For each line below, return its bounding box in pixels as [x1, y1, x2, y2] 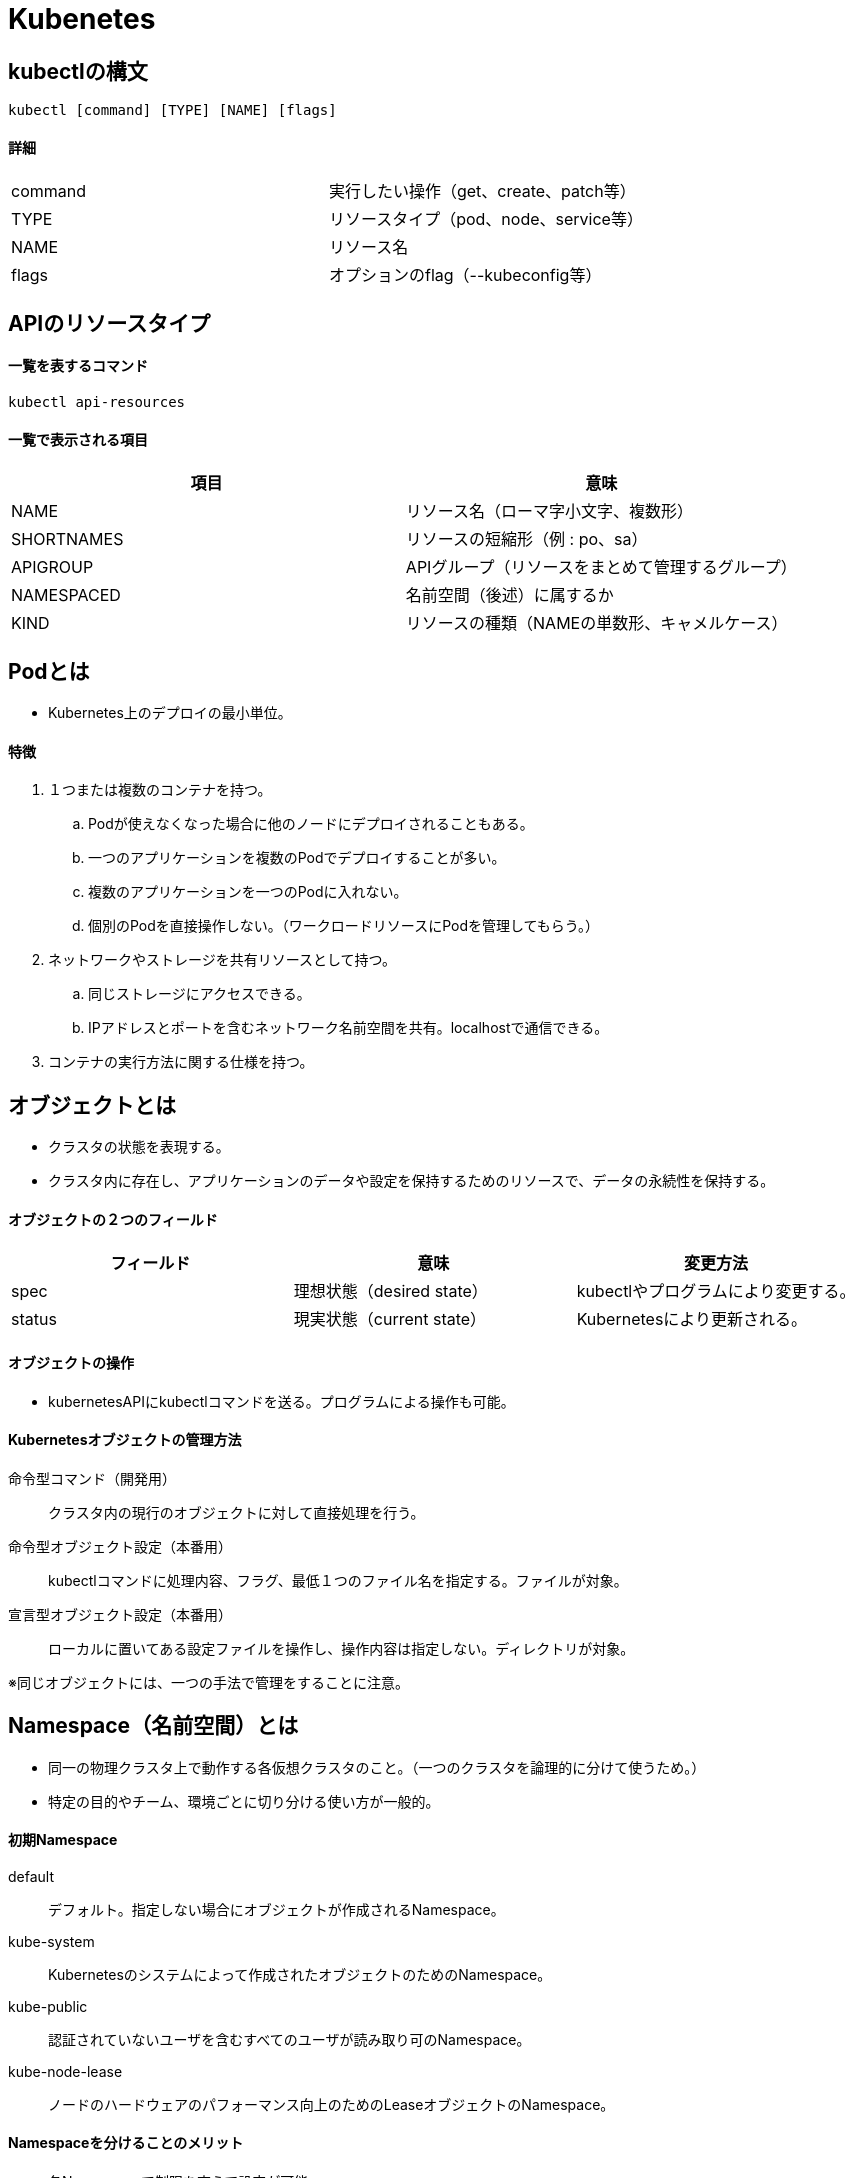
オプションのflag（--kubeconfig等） [328, 265, 602, 286]
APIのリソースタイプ [8, 310, 211, 336]
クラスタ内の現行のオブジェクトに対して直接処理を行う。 [48, 1503, 425, 1521]
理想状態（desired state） [293, 1281, 480, 1302]
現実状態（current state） [293, 1309, 479, 1330]
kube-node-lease [8, 2062, 123, 2080]
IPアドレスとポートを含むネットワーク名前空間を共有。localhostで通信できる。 [88, 1019, 609, 1037]
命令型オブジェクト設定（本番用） [8, 1537, 232, 1555]
